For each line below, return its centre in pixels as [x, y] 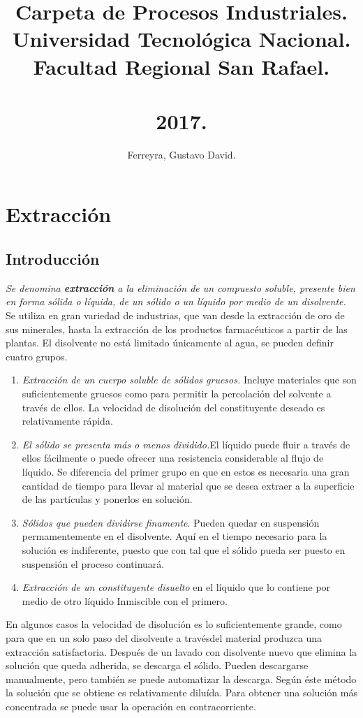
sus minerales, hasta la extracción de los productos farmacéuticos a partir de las [177, 329]
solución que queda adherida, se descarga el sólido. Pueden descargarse [157, 665]
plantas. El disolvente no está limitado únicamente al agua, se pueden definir [170, 343]
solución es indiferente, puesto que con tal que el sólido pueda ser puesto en [184, 549]
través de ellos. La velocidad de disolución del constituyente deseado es [173, 407]
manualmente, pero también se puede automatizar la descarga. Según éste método [181, 679]
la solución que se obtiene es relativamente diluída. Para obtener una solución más [181, 693]
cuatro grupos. [37, 356]
